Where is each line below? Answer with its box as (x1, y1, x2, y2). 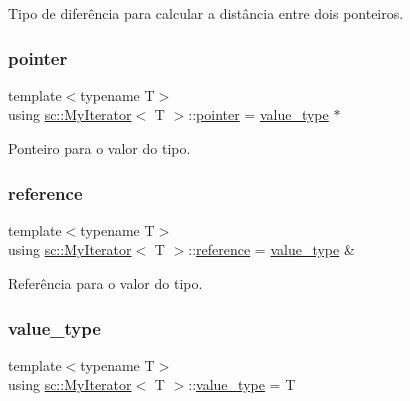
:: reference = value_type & (188, 239, 355, 260)
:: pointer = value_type (188, 104, 329, 125)
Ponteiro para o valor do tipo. (8, 138, 191, 158)
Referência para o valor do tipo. (8, 273, 203, 293)
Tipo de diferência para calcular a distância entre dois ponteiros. (8, 3, 404, 23)
